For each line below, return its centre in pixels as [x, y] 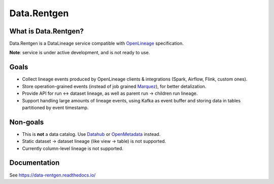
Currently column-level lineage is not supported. [73, 148]
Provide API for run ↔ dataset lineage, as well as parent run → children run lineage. [110, 93]
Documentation [35, 163]
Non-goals [27, 122]
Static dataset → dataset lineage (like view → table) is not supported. [94, 141]
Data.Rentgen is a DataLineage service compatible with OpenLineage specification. [96, 44]
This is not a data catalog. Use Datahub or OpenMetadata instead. [91, 134]
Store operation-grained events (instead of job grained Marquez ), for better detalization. [114, 86]
